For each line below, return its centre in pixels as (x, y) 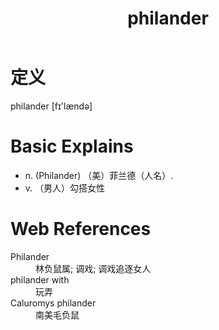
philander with (40, 279)
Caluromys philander (53, 303)
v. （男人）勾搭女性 (65, 188)
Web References (81, 229)
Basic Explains (72, 146)
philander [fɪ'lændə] (51, 106)
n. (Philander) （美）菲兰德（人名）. (99, 175)
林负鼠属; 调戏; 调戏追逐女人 (93, 268)
